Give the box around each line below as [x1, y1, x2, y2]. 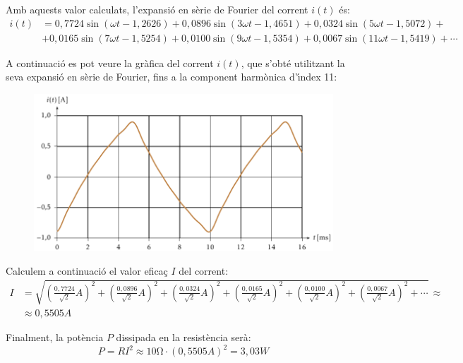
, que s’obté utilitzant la [241, 55, 345, 70]
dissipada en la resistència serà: [116, 329, 251, 344]
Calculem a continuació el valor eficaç [6, 263, 168, 278]
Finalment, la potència [6, 329, 104, 344]
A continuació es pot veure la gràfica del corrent [6, 55, 214, 70]
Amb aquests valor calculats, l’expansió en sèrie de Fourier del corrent [6, 2, 308, 16]
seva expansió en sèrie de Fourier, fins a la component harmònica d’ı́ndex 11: [6, 69, 337, 84]
